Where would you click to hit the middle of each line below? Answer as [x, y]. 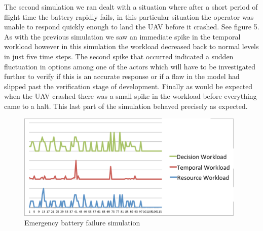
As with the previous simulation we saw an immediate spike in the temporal [122, 36]
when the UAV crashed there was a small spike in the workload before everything [130, 96]
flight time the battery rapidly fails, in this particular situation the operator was [129, 16]
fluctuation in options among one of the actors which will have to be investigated [130, 66]
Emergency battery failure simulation [82, 223]
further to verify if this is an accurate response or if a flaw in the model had [122, 76]
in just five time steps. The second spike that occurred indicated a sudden [119, 56]
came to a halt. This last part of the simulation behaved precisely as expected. [126, 106]
